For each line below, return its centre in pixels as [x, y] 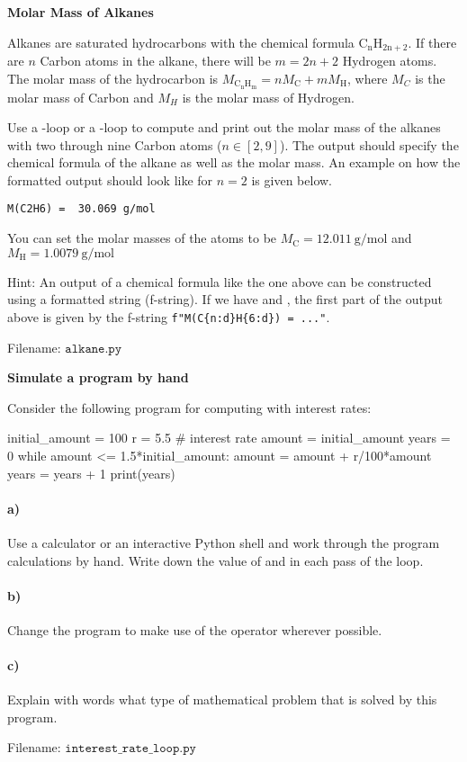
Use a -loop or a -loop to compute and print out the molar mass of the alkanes [224, 127]
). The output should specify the [369, 144]
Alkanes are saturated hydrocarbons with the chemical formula [181, 42]
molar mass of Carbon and [81, 97]
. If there [432, 42]
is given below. [292, 179]
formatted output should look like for [110, 179]
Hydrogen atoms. [390, 61]
